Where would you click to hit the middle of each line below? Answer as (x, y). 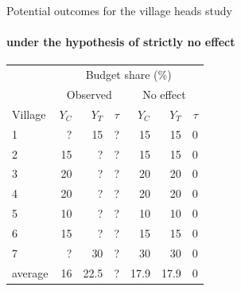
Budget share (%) (128, 75)
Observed (89, 94)
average (30, 272)
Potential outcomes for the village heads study (119, 10)
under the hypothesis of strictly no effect (121, 42)
